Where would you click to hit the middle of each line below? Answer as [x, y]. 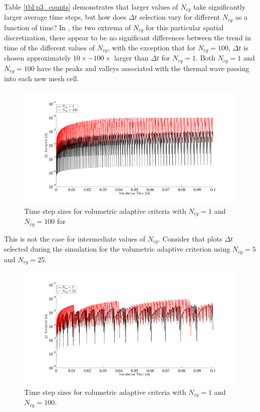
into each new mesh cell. [42, 78]
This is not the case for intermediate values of [75, 238]
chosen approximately [38, 58]
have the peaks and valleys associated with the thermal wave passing [143, 68]
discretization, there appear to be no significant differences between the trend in [128, 38]
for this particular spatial [185, 27]
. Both [206, 58]
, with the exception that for [152, 47]
